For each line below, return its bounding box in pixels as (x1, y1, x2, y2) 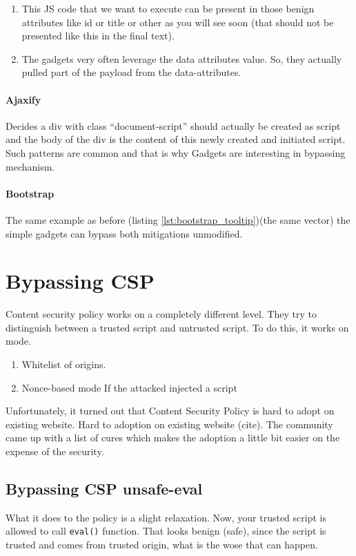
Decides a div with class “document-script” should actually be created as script (6, 118, 341, 133)
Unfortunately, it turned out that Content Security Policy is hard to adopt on (6, 403, 335, 418)
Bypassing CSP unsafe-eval (6, 477, 203, 499)
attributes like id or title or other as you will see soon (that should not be (21, 15, 334, 29)
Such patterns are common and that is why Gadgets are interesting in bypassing (6, 145, 346, 160)
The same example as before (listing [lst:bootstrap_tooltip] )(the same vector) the (6, 212, 350, 227)
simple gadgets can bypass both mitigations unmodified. (6, 226, 243, 240)
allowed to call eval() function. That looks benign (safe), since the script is (6, 524, 326, 538)
